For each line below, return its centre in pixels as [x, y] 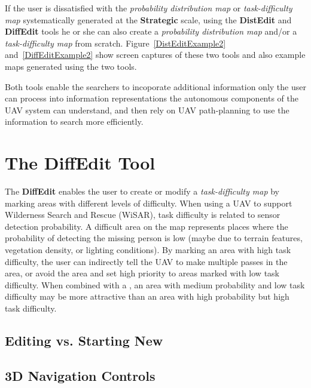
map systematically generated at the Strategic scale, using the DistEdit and [148, 19]
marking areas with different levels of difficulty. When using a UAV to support [149, 203]
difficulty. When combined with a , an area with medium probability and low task [155, 284]
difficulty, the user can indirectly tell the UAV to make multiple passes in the [146, 261]
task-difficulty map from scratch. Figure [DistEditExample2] [115, 43]
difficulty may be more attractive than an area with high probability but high [147, 296]
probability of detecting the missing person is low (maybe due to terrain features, [154, 238]
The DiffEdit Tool [80, 163]
